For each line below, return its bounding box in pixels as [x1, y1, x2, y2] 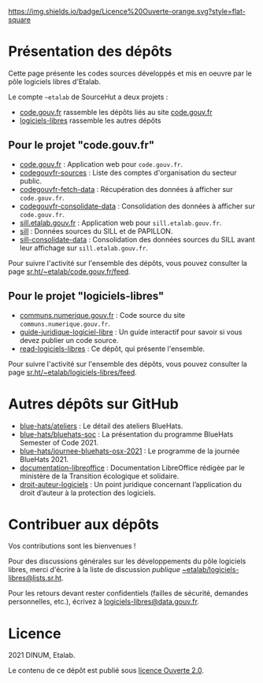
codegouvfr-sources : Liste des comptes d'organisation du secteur [19, 168, 238, 177]
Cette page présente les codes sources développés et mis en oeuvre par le [8, 68, 252, 78]
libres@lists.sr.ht [8, 574, 62, 583]
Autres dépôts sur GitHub [8, 395, 179, 412]
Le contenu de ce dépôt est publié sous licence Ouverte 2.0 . [8, 666, 205, 675]
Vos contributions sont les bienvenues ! [8, 541, 136, 551]
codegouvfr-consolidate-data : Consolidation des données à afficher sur [19, 201, 256, 211]
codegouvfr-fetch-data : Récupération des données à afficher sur [19, 184, 233, 194]
